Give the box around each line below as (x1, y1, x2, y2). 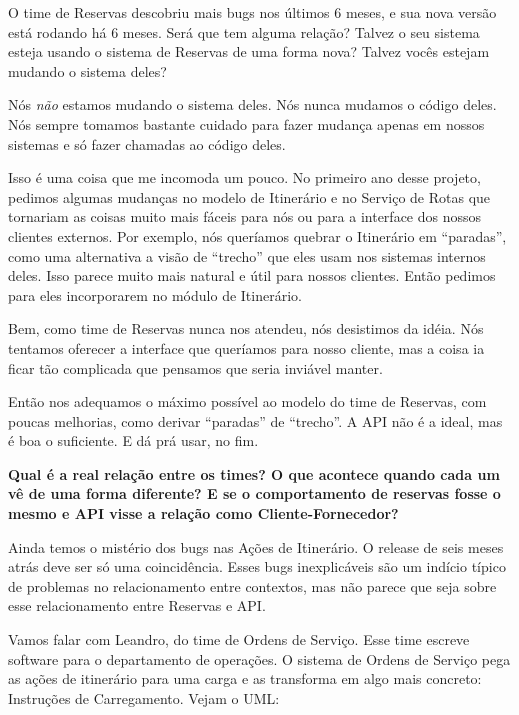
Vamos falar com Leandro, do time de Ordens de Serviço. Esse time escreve (8, 629, 470, 650)
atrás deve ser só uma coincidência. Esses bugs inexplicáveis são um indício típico (8, 556, 506, 577)
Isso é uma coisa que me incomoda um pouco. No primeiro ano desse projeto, (8, 167, 481, 188)
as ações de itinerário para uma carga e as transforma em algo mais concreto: (8, 668, 482, 689)
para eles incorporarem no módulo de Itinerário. (8, 284, 302, 305)
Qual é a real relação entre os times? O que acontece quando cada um (8, 463, 500, 484)
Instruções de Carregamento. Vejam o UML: (8, 687, 280, 708)
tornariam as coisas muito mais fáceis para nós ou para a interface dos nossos (8, 206, 482, 227)
